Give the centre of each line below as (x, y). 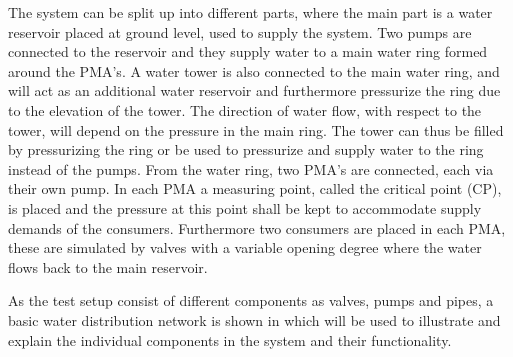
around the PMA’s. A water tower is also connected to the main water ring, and (254, 70)
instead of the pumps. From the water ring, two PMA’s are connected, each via (251, 168)
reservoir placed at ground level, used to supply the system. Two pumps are (240, 31)
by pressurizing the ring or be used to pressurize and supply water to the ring (246, 149)
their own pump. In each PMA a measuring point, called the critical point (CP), (255, 188)
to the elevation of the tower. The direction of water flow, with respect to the (245, 109)
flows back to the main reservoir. (108, 266)
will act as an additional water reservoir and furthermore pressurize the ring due (254, 90)
